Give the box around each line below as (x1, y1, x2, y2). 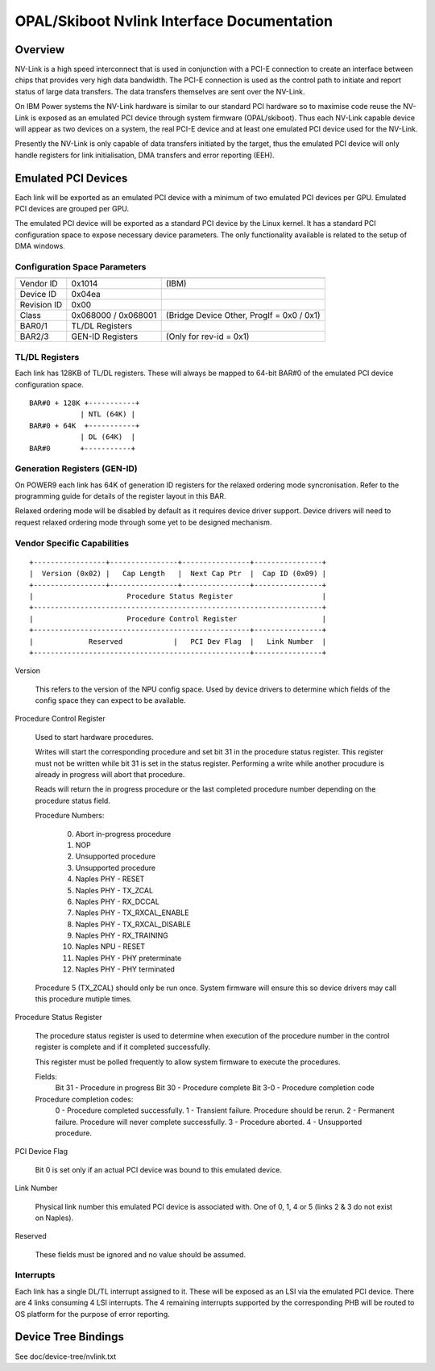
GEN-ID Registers (71, 331, 139, 342)
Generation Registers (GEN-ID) (14, 463, 138, 474)
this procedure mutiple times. (35, 994, 133, 1004)
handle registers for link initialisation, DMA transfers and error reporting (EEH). (14, 150, 275, 160)
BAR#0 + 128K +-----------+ (29, 398, 140, 408)
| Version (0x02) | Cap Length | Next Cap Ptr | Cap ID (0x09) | (29, 569, 327, 579)
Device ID (19, 289, 56, 300)
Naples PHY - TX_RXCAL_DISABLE (75, 919, 191, 929)
